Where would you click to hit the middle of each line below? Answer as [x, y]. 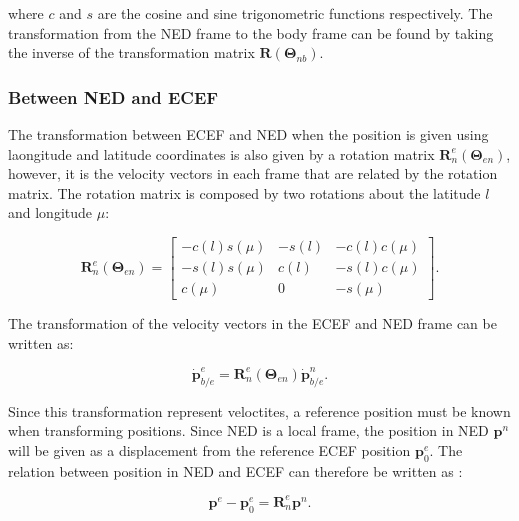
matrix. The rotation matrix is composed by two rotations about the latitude [244, 192]
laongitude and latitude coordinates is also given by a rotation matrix [221, 153]
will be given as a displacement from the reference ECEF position [209, 449]
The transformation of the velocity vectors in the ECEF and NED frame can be [252, 323]
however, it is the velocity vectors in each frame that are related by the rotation [253, 173]
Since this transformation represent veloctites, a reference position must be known [259, 410]
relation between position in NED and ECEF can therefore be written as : [235, 470]
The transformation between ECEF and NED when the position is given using [248, 134]
